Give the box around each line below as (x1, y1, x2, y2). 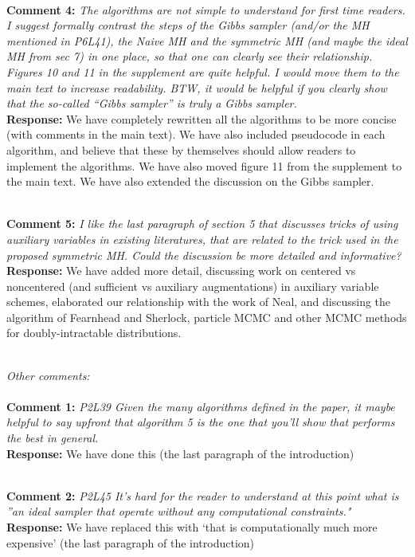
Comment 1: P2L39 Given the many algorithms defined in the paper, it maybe (6, 398, 395, 414)
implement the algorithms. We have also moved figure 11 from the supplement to (6, 157, 402, 174)
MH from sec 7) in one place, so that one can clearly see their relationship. (6, 48, 373, 65)
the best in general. (6, 430, 99, 446)
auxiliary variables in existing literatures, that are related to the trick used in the (6, 230, 398, 247)
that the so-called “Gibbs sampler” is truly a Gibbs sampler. (6, 95, 297, 112)
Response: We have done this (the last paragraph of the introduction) (6, 445, 354, 461)
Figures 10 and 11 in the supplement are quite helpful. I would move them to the (6, 63, 399, 80)
